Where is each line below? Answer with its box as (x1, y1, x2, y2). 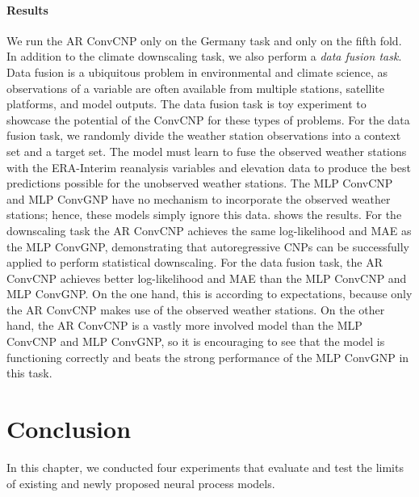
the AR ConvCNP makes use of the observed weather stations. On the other (6, 301, 385, 318)
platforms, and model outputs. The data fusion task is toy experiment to (6, 95, 367, 112)
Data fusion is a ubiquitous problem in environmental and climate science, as (6, 63, 388, 80)
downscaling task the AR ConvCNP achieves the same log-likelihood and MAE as (6, 221, 412, 238)
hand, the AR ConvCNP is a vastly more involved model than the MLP (6, 317, 362, 334)
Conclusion (6, 412, 132, 445)
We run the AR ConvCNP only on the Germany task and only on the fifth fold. (6, 32, 402, 48)
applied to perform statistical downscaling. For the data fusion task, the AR (6, 254, 383, 271)
